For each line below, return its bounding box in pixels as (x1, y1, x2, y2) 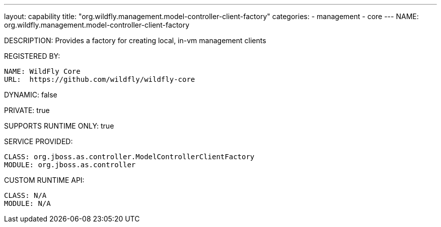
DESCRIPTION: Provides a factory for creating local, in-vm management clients (4, 36, 266, 45)
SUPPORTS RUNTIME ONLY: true (4, 122, 114, 130)
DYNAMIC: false (4, 90, 57, 99)
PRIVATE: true (4, 106, 50, 115)
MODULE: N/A (4, 199, 51, 207)
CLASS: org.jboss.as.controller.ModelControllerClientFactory (4, 153, 255, 161)
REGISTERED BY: (4, 52, 60, 60)
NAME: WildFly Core (4, 67, 81, 75)
